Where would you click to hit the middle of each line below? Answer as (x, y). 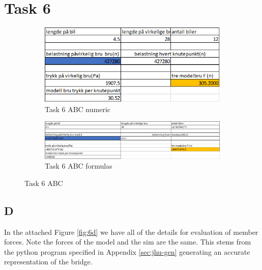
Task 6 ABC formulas (79, 166)
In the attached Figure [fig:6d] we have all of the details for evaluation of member (131, 232)
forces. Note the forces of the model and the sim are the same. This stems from (128, 242)
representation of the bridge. (48, 262)
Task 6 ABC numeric (78, 109)
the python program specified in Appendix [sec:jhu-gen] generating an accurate (127, 251)
